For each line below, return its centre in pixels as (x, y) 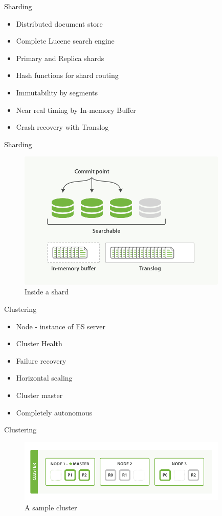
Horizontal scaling (44, 378)
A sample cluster (51, 507)
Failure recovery (41, 360)
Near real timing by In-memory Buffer (76, 110)
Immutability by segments (57, 92)
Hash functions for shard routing (67, 75)
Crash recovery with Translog (62, 127)
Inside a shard (47, 292)
